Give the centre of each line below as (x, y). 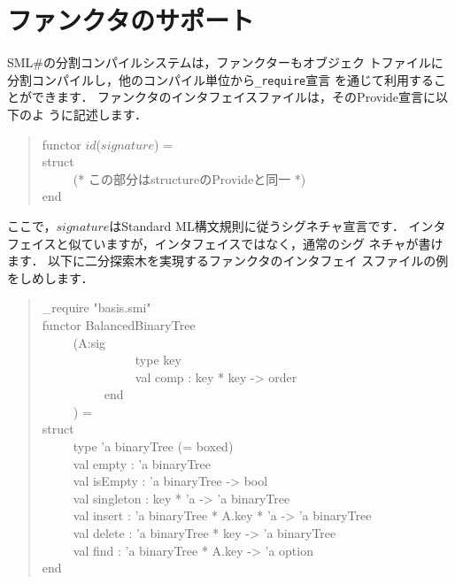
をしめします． (50, 277)
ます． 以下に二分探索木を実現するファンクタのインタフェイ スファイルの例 (228, 261)
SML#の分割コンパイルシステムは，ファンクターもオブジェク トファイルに (225, 62)
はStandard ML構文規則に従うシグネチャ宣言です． (257, 225)
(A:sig (89, 342)
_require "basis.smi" (96, 307)
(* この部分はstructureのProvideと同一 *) (189, 178)
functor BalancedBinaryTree (119, 324)
